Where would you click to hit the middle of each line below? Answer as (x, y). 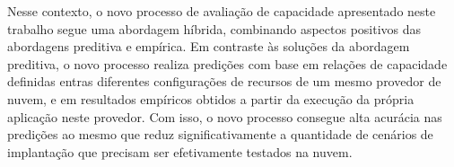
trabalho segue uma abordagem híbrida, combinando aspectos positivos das (214, 28)
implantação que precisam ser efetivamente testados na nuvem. (180, 151)
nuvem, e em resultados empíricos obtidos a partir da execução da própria (211, 98)
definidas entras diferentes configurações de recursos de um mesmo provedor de (224, 81)
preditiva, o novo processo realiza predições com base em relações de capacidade (227, 63)
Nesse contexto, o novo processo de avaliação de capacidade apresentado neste (222, 11)
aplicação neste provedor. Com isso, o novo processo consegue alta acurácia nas (225, 116)
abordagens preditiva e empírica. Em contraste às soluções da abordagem (209, 46)
